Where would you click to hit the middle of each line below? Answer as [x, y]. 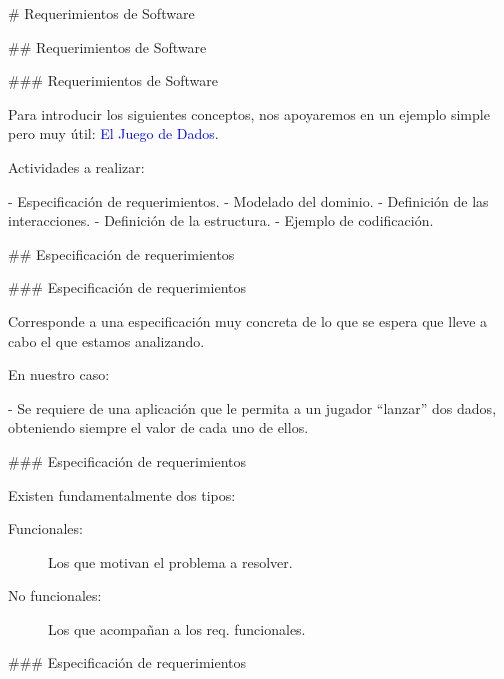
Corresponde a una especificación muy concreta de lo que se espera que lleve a [248, 320]
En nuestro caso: [59, 374]
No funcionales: [55, 595]
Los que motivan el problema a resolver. [170, 561]
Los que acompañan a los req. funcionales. [177, 628]
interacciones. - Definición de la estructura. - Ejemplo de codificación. [221, 220]
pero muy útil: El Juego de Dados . [113, 133]
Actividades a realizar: [76, 166]
